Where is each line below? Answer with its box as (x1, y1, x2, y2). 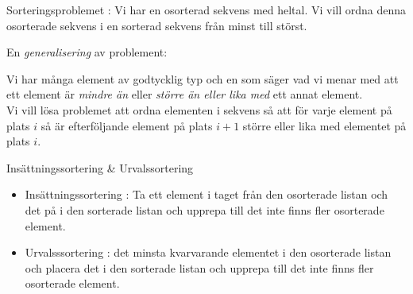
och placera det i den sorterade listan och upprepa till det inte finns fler (25, 259, 374, 276)
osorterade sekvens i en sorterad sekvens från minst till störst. (6, 17, 307, 33)
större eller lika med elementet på (242, 117, 407, 133)
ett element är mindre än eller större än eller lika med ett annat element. (6, 86, 363, 103)
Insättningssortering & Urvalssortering (6, 159, 194, 176)
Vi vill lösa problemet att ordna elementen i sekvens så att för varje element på (6, 101, 392, 118)
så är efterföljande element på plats (41, 117, 213, 133)
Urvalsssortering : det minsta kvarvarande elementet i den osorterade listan (25, 244, 392, 261)
